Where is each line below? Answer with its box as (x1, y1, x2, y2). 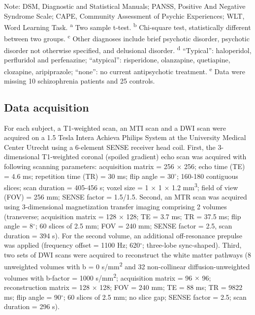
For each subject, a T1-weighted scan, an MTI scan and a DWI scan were (4, 122, 226, 133)
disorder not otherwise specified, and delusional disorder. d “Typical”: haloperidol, (4, 43, 252, 55)
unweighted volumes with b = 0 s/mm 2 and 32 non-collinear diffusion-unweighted (4, 259, 250, 271)
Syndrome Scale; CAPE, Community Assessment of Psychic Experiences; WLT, (4, 10, 245, 21)
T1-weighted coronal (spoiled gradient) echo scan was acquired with (42, 151, 247, 162)
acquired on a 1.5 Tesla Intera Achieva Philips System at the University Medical (4, 132, 246, 143)
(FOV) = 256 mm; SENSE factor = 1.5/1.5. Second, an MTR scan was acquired (4, 192, 247, 202)
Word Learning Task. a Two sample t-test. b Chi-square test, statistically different (4, 21, 251, 32)
